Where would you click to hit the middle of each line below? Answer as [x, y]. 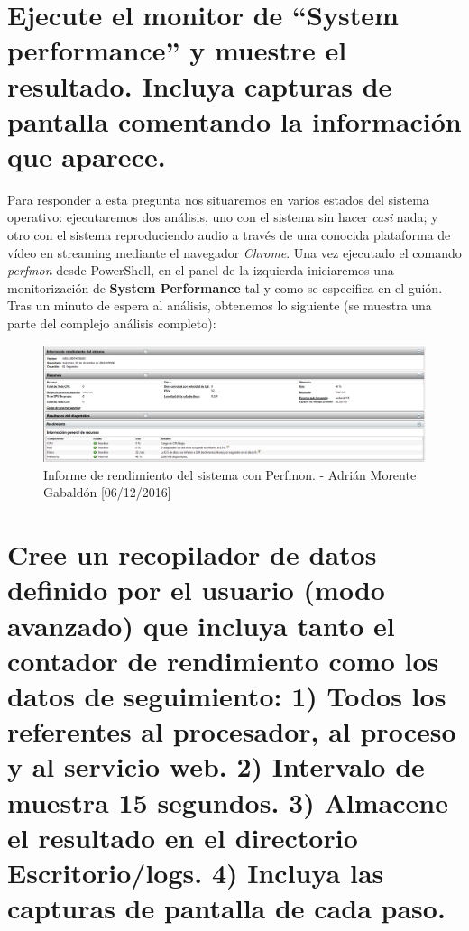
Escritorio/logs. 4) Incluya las [196, 872]
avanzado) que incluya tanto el [201, 625]
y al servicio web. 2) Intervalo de [216, 766]
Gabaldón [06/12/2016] [107, 492]
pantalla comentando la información [234, 120]
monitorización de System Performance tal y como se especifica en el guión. [225, 287]
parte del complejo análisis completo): [112, 323]
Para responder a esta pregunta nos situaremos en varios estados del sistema [218, 199]
